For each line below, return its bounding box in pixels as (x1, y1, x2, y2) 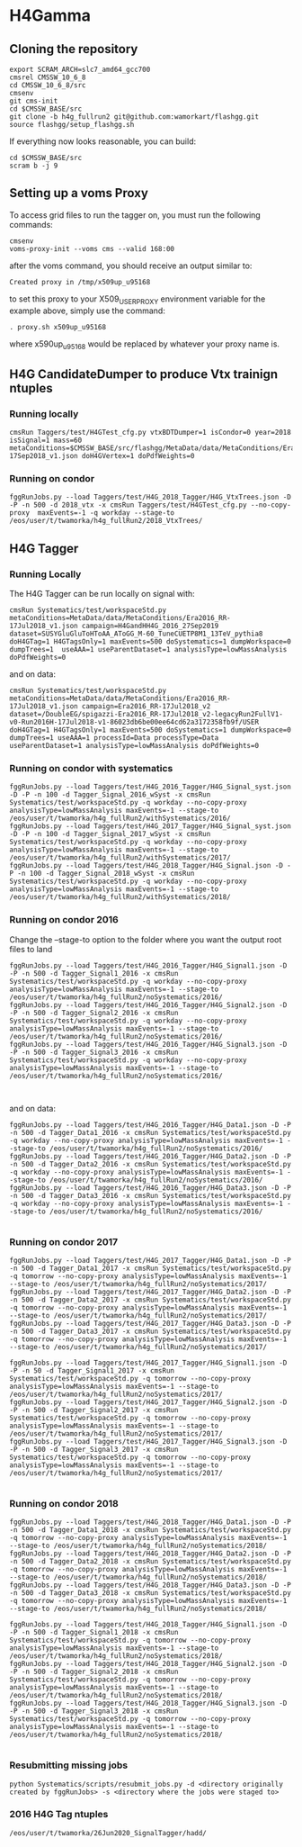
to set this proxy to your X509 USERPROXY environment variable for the (9, 293, 266, 306)
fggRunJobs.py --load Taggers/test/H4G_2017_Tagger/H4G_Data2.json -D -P (9, 1287, 292, 1296)
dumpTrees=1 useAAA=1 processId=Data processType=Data (9, 734, 219, 743)
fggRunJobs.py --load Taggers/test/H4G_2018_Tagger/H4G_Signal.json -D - (9, 861, 292, 870)
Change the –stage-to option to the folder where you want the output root (9, 933, 282, 945)
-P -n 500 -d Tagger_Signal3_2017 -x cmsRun (9, 1445, 179, 1454)
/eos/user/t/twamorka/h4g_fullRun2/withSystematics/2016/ (9, 814, 231, 824)
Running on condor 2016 (9, 914, 119, 926)
